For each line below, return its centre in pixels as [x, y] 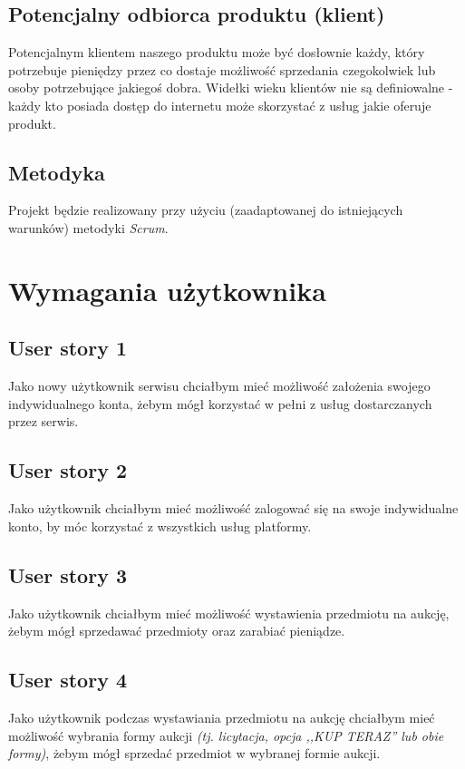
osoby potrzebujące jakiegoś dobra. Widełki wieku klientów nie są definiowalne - [231, 88]
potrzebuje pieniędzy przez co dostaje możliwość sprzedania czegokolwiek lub [222, 69]
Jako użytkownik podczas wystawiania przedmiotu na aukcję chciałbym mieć [222, 717]
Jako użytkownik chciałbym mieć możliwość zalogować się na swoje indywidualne [233, 508]
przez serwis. [44, 421]
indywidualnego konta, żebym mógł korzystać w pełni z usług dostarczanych [220, 403]
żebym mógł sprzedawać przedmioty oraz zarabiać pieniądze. [177, 631]
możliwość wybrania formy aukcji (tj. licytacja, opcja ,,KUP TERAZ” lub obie [226, 735]
